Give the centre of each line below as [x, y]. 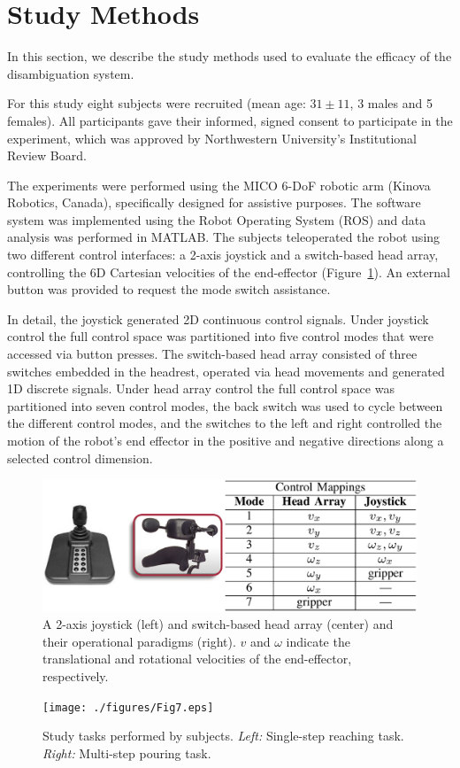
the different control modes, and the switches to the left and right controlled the [225, 423]
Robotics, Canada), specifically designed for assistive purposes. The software [214, 202]
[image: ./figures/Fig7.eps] [128, 707]
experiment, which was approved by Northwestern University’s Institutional [212, 138]
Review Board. [47, 155]
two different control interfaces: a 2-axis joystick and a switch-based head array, [223, 255]
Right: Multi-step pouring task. [127, 752]
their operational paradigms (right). [139, 641]
